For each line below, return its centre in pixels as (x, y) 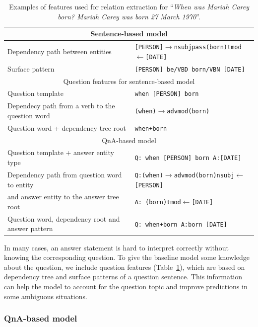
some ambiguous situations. (46, 296)
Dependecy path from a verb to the (61, 106)
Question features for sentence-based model (129, 81)
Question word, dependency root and (64, 218)
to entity (21, 184)
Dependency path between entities (60, 51)
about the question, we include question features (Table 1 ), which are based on (125, 267)
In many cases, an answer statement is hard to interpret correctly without (116, 247)
